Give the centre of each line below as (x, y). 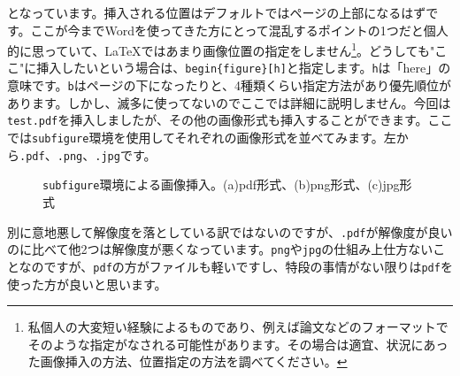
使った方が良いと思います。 (87, 284)
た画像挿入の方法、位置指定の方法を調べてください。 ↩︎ (188, 361)
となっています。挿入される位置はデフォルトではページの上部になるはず (217, 12)
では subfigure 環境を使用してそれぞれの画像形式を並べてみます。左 (202, 137)
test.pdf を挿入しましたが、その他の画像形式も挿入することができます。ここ (230, 120)
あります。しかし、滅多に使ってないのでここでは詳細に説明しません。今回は (229, 102)
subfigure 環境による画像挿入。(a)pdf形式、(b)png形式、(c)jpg (221, 184)
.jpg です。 (126, 154)
